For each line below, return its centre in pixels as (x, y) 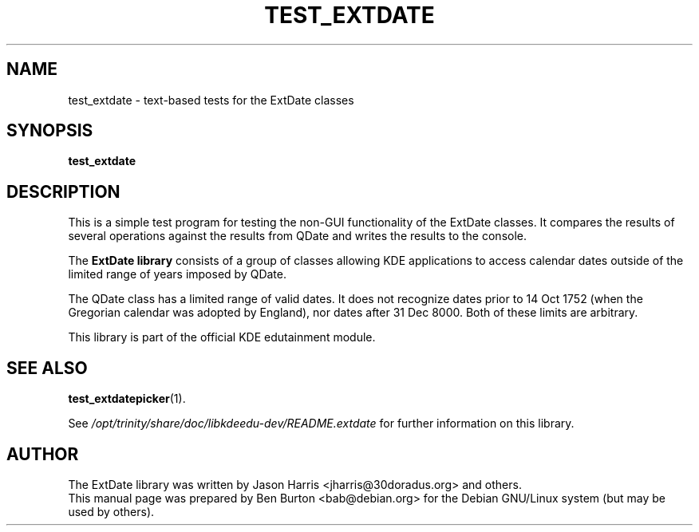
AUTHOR (43, 454)
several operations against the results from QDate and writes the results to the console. (297, 236)
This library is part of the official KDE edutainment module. (222, 337)
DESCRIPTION (63, 191)
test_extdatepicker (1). (127, 399)
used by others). (111, 511)
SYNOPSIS (50, 131)
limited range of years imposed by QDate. (177, 274)
